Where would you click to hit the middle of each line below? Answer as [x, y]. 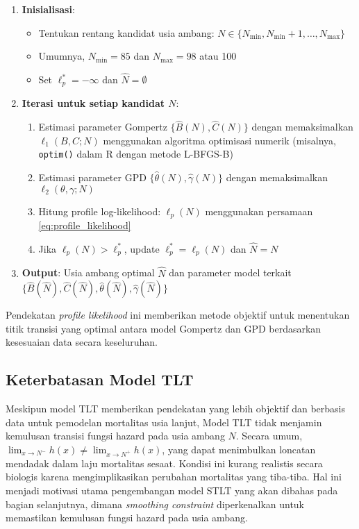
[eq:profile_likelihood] [85, 225]
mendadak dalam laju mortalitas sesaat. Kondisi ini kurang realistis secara [164, 463]
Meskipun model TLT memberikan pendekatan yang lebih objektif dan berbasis [176, 409]
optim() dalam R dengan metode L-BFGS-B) [136, 154]
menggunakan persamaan [259, 211]
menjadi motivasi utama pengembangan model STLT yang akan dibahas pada [172, 490]
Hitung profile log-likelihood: [100, 211]
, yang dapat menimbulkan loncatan [239, 449]
